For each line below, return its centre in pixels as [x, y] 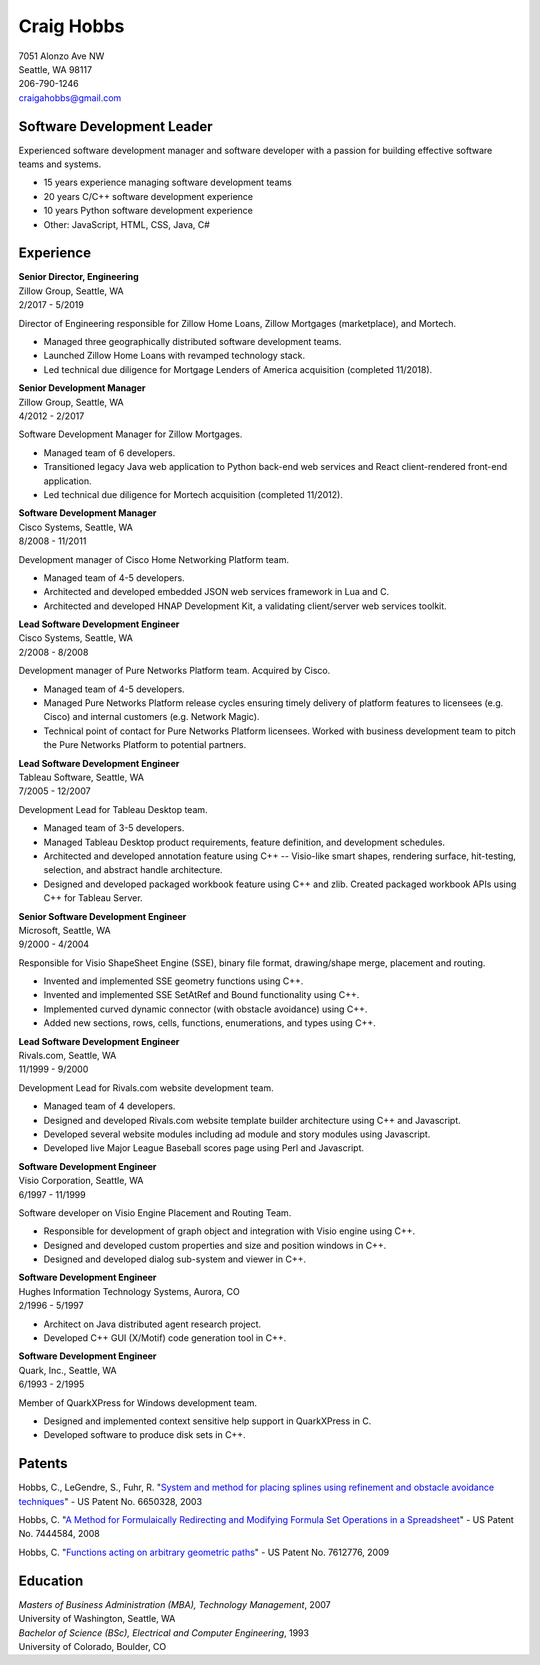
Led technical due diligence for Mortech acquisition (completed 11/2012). [193, 494]
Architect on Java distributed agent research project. [152, 1324]
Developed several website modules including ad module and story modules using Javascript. [237, 1134]
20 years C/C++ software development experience [148, 196]
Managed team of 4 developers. [109, 1106]
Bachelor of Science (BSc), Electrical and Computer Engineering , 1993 [164, 1632]
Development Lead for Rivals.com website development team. [146, 1087]
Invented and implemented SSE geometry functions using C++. [173, 981]
